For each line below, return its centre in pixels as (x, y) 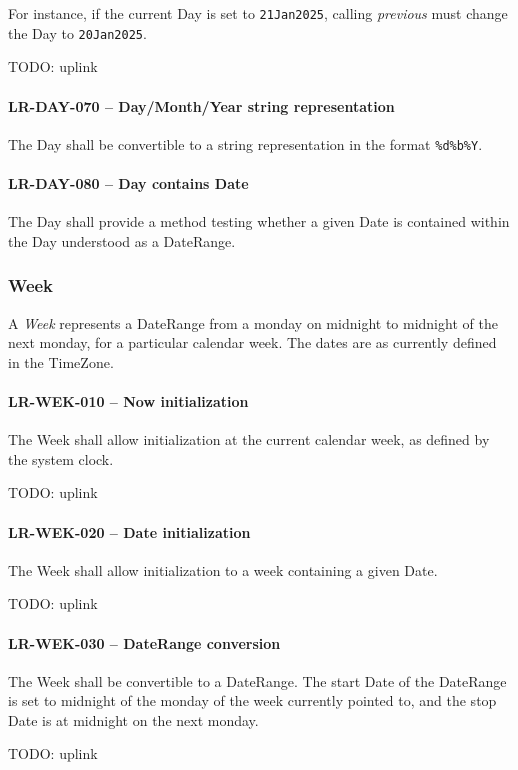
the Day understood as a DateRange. (122, 240)
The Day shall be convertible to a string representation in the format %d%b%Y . (245, 143)
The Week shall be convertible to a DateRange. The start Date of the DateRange (257, 680)
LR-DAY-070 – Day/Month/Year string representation (201, 105)
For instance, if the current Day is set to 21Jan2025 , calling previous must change (258, 13)
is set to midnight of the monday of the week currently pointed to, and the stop (252, 700)
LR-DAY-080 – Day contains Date (128, 182)
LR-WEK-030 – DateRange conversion (144, 642)
